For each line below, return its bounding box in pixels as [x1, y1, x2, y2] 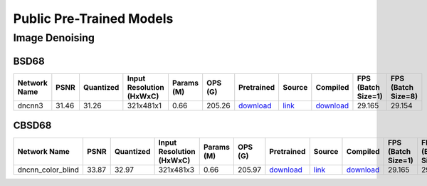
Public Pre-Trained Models [13, 11, 174, 26]
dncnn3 [17, 100, 43, 110]
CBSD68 [13, 120, 52, 132]
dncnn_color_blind [17, 165, 80, 175]
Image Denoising [13, 31, 95, 44]
